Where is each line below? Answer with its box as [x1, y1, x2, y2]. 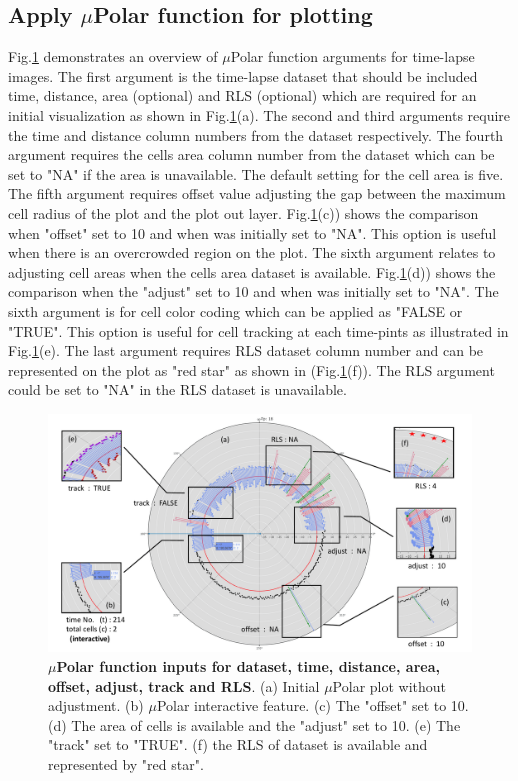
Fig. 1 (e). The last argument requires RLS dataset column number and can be [8, 340, 484, 361]
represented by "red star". [48, 753, 204, 774]
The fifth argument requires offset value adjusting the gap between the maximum [8, 183, 506, 204]
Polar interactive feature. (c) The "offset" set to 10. [156, 695, 469, 716]
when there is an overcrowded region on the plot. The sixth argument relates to [8, 242, 496, 263]
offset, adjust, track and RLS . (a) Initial [48, 675, 320, 696]
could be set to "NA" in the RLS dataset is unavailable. [8, 379, 347, 400]
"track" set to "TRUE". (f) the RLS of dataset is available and [48, 734, 428, 755]
